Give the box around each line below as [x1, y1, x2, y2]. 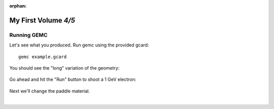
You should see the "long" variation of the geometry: [9, 65, 120, 71]
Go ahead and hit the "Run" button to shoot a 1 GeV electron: [9, 76, 136, 83]
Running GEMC [9, 31, 48, 38]
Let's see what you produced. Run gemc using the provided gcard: [9, 42, 149, 48]
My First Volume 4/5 [9, 16, 76, 25]
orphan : [9, 3, 27, 9]
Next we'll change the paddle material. [9, 88, 90, 94]
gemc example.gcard [18, 53, 67, 60]
